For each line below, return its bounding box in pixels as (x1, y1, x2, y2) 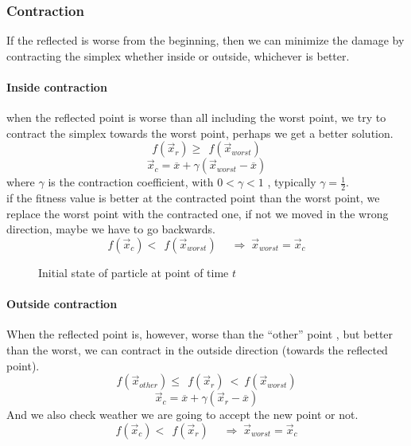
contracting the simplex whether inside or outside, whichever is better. (6, 47, 350, 64)
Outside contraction (6, 295, 118, 312)
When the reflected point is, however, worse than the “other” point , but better (6, 326, 394, 342)
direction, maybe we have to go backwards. (6, 221, 216, 237)
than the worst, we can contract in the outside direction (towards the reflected (6, 341, 388, 358)
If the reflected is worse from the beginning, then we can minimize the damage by (6, 32, 405, 49)
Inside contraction (6, 79, 107, 95)
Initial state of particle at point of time (38, 264, 229, 280)
